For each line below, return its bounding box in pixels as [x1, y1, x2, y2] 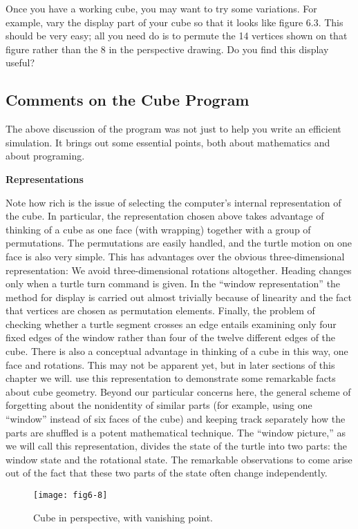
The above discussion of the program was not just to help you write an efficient [6, 122, 341, 136]
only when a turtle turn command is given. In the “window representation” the [6, 276, 341, 291]
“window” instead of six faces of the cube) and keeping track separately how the [6, 412, 346, 426]
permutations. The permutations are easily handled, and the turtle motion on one [6, 235, 352, 250]
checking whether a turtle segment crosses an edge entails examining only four [6, 316, 337, 331]
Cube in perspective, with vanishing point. [33, 510, 214, 524]
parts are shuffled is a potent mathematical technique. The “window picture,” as [6, 425, 346, 439]
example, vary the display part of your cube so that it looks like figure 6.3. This [6, 15, 343, 29]
